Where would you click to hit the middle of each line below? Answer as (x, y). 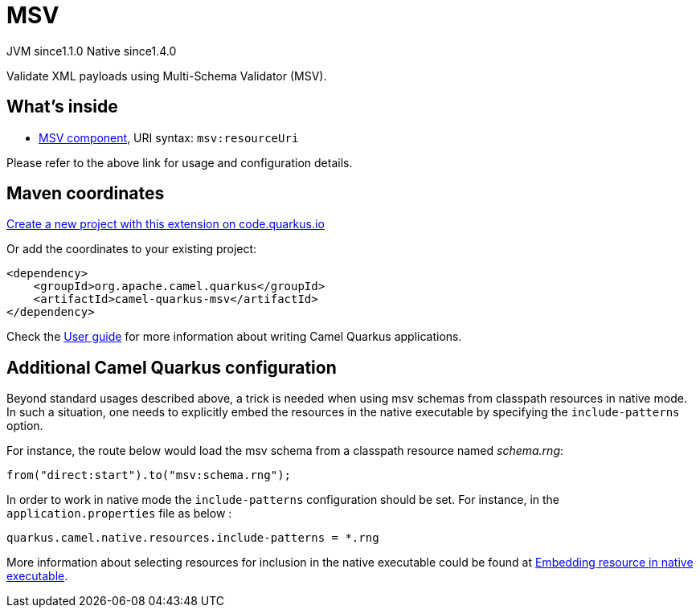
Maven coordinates (86, 194)
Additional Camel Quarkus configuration (172, 367)
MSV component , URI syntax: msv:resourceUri (169, 137)
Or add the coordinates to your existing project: (132, 249)
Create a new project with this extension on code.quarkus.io (166, 224)
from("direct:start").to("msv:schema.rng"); (149, 475)
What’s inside (62, 107)
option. (25, 426)
